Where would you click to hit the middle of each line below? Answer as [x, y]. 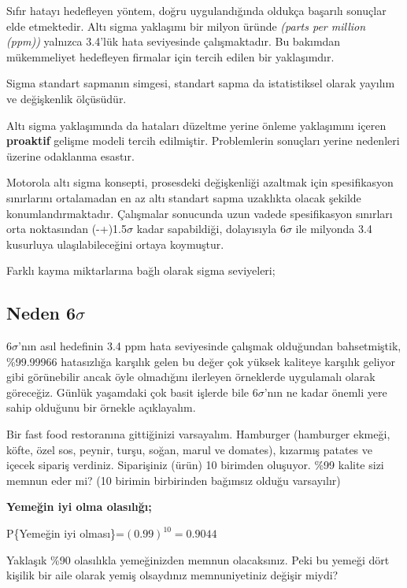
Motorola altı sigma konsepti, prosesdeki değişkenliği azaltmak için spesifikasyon [200, 182]
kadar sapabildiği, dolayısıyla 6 [211, 229]
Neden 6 [41, 313]
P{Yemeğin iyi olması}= [65, 533]
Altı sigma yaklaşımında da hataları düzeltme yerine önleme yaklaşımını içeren [196, 125]
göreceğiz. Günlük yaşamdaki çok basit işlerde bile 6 [132, 392]
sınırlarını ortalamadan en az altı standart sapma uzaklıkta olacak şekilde [184, 197]
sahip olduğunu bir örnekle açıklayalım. [101, 407]
